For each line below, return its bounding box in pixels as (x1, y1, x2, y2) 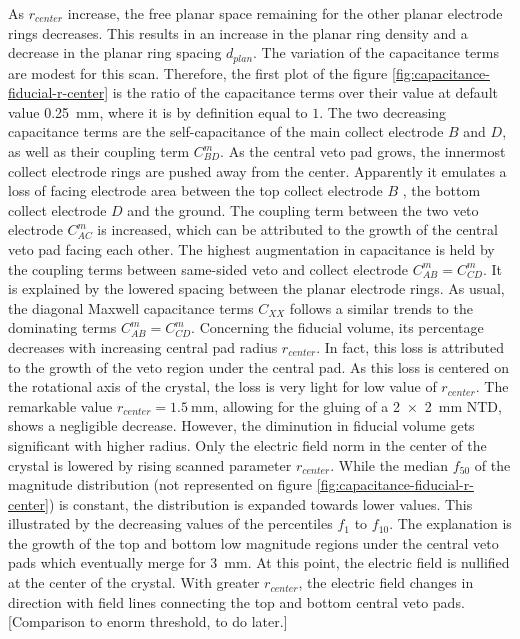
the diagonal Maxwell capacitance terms (8, 297, 254, 318)
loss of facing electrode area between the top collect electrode (8, 180, 383, 201)
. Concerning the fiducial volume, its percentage (191, 317, 484, 338)
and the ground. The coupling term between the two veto (127, 199, 479, 220)
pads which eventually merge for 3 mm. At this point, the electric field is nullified (8, 552, 510, 573)
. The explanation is (389, 513, 512, 534)
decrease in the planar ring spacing (8, 42, 222, 63)
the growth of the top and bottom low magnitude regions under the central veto (8, 532, 499, 553)
